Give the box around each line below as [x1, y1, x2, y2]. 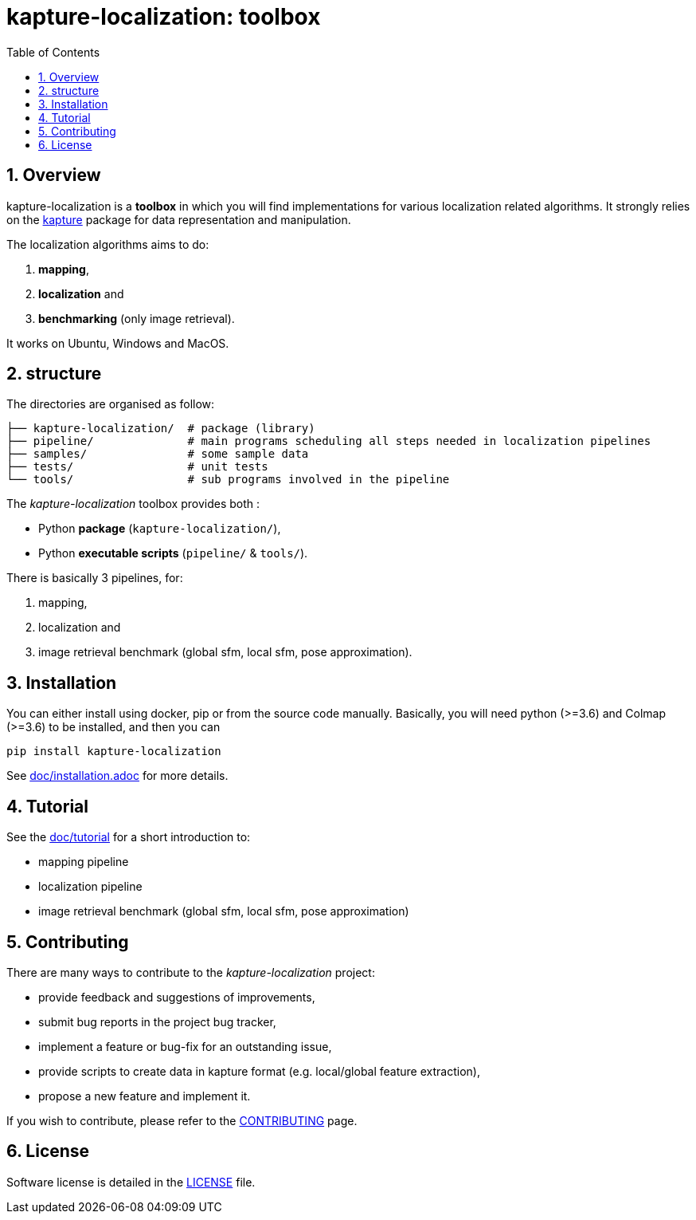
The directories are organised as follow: [6, 397, 215, 411]
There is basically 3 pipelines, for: [6, 571, 183, 585]
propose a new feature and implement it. [38, 1088, 251, 1103]
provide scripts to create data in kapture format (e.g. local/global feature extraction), [38, 1064, 480, 1078]
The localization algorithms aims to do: [6, 237, 209, 251]
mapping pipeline [38, 855, 129, 869]
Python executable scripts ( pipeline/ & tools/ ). [38, 546, 308, 561]
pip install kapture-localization [6, 745, 221, 758]
